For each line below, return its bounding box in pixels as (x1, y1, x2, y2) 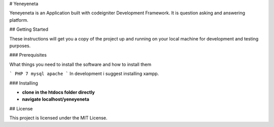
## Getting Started (9, 26, 48, 32)
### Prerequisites (9, 52, 47, 58)
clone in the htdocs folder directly (22, 89, 95, 95)
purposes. (9, 43, 31, 49)
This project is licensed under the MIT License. (9, 115, 108, 121)
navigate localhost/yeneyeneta (22, 96, 90, 102)
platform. (9, 17, 29, 23)
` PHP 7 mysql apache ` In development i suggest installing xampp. (9, 71, 159, 77)
